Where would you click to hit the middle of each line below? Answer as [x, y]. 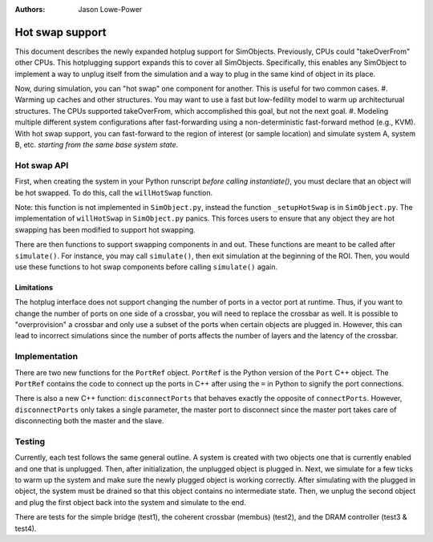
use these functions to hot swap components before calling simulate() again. [146, 267]
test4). [26, 528]
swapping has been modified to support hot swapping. [105, 229]
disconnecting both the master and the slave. [89, 421]
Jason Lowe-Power [110, 9]
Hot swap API [42, 165]
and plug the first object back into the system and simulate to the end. [130, 502]
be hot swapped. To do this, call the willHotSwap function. [113, 192]
